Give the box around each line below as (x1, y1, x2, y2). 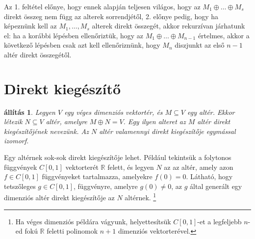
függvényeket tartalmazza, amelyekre (42, 171, 153, 182)
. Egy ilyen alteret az (123, 116, 186, 127)
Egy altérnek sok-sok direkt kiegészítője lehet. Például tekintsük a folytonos (4, 152, 231, 162)
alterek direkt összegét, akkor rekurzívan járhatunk (92, 21, 245, 31)
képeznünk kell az (4, 21, 57, 31)
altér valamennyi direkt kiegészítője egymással (99, 126, 236, 136)
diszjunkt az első (175, 40, 225, 50)
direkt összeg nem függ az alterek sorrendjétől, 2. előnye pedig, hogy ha (4, 11, 219, 21)
